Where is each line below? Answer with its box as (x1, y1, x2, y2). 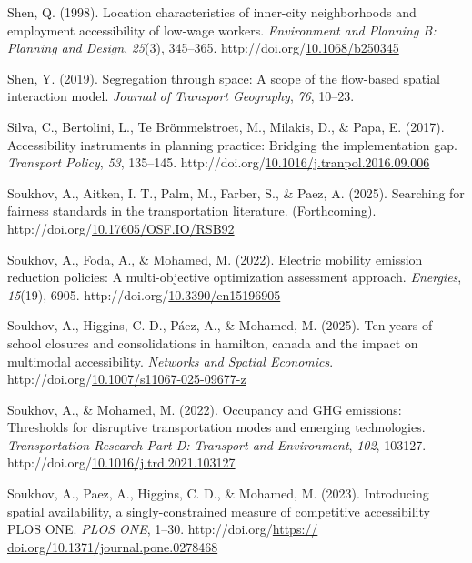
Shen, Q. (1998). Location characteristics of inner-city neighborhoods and (7, 3, 417, 21)
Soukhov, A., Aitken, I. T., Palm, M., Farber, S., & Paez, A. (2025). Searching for (7, 183, 465, 202)
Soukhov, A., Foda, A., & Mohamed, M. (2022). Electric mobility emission (7, 249, 423, 268)
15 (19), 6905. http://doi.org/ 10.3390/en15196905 (7, 285, 281, 304)
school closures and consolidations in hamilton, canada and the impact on (7, 333, 418, 352)
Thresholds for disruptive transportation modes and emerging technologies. (7, 417, 426, 437)
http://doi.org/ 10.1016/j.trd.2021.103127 (7, 453, 236, 472)
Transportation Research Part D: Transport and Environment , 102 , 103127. (7, 435, 427, 454)
